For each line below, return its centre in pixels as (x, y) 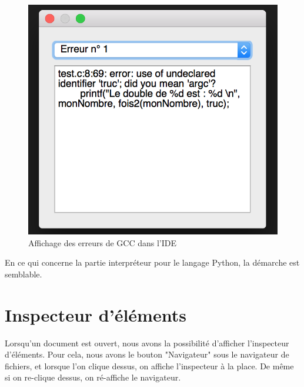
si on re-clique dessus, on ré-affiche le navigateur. (93, 377)
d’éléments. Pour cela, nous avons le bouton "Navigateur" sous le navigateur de (147, 354)
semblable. (24, 274)
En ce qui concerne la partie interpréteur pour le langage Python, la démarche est (152, 262)
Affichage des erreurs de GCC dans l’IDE (103, 242)
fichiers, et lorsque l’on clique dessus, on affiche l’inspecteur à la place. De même (149, 365)
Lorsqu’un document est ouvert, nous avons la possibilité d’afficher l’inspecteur (147, 343)
